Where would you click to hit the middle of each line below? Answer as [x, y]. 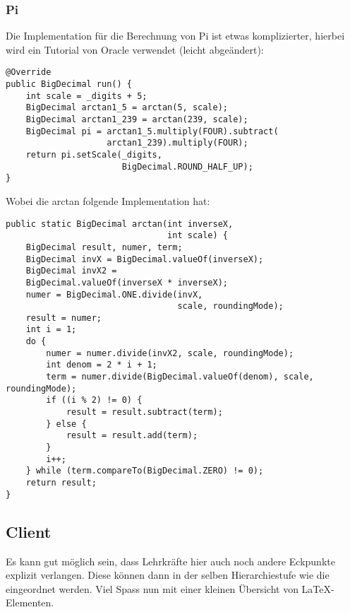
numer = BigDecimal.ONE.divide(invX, [114, 294]
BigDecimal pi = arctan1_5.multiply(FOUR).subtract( [152, 131]
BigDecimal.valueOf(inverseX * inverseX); [127, 282]
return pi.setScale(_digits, [94, 155]
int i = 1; [51, 330]
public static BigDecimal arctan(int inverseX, [120, 224]
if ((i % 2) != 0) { [94, 400]
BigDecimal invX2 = [71, 271]
